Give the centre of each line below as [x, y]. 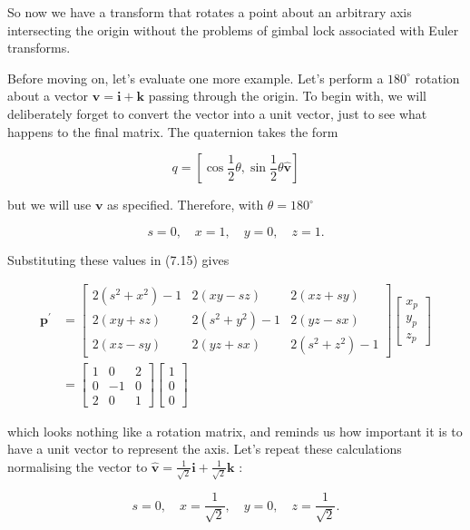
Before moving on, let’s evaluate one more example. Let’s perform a [196, 78]
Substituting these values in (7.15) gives [118, 259]
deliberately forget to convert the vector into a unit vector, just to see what [217, 113]
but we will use [49, 205]
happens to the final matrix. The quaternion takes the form [173, 131]
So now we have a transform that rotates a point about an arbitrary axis [210, 12]
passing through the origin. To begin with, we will [287, 96]
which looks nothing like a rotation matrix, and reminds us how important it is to [235, 431]
